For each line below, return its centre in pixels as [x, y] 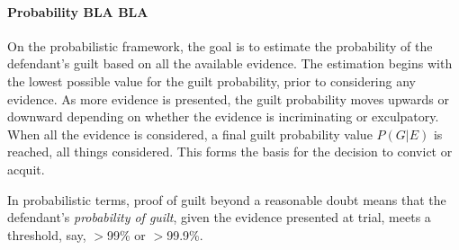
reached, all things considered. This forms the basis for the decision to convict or [230, 152]
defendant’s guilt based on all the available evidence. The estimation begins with [230, 63]
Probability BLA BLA [78, 11]
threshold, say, [47, 234]
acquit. [26, 169]
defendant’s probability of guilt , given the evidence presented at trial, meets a [219, 217]
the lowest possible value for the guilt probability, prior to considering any [211, 80]
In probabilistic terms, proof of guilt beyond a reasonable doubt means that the [227, 199]
